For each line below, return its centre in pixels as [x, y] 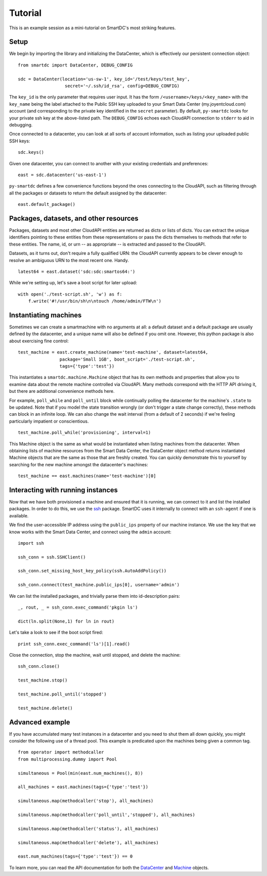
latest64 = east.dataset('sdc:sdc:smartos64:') [77, 271]
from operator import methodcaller [61, 752]
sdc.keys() [31, 152]
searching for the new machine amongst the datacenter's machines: [79, 464]
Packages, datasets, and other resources [74, 218]
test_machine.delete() [45, 708]
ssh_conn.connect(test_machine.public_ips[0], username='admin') [99, 585]
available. [19, 515]
